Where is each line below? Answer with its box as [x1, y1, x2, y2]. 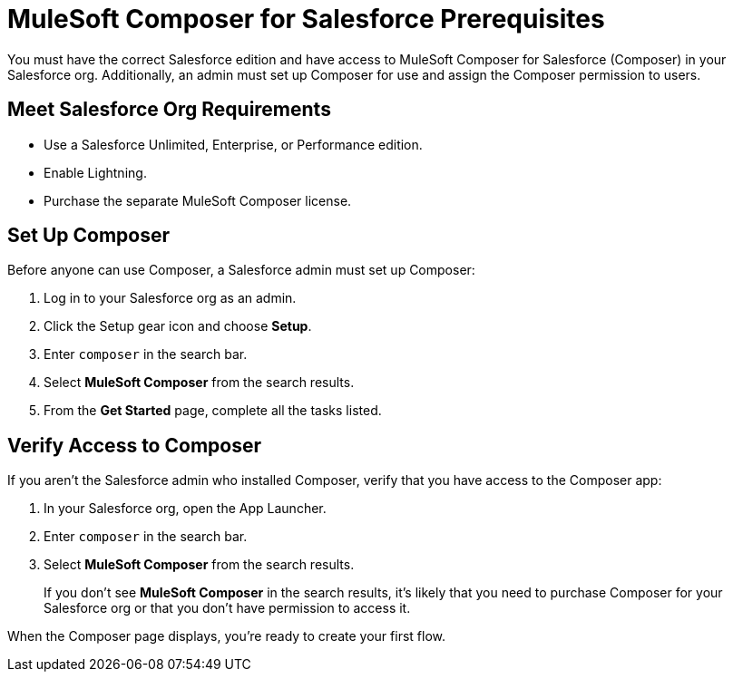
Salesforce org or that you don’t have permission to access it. [44, 600, 411, 616]
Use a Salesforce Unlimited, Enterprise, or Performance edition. [44, 136, 423, 152]
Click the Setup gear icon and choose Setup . [44, 318, 312, 335]
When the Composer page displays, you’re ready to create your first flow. [7, 628, 445, 645]
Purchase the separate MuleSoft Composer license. [44, 192, 352, 209]
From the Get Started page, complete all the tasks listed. [44, 403, 382, 419]
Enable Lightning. [44, 164, 147, 180]
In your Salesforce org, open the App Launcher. [44, 500, 327, 517]
